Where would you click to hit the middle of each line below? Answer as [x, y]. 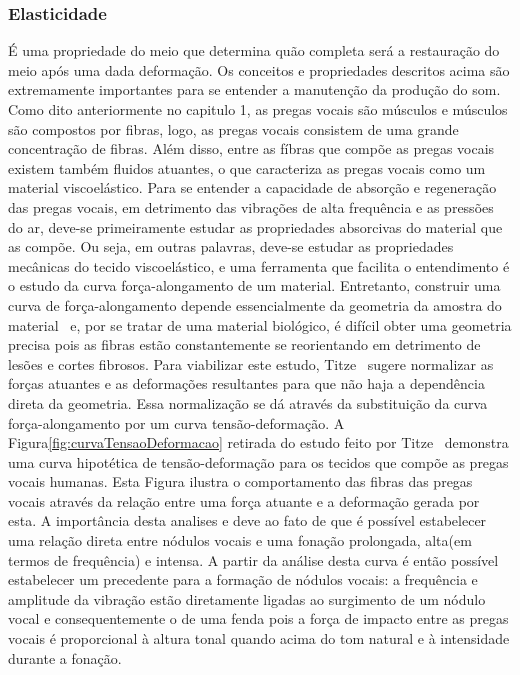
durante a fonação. [65, 657]
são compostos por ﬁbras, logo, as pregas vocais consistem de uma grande [233, 128]
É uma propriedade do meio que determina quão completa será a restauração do [254, 50]
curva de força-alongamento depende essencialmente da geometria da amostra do [255, 304]
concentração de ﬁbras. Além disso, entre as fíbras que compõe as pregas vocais [251, 148]
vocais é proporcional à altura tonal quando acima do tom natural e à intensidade [259, 638]
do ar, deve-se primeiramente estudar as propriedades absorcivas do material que [255, 226]
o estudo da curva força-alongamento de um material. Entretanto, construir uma [254, 285]
